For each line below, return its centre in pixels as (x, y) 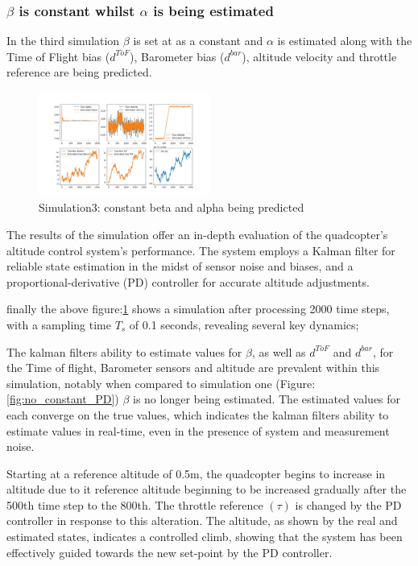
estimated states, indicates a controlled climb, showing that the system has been (205, 537)
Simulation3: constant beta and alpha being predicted (172, 207)
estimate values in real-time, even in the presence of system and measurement (198, 430)
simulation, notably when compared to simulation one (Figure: (161, 383)
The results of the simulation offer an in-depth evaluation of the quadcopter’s (197, 234)
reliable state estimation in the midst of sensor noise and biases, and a (180, 266)
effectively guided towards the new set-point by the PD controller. (170, 552)
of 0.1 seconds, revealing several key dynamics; (244, 324)
